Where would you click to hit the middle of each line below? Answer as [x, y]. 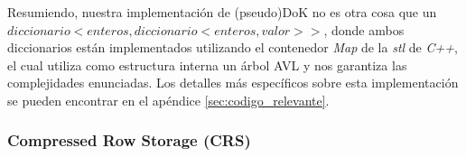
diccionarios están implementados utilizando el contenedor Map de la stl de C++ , [233, 47]
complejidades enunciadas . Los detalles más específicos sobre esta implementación [233, 83]
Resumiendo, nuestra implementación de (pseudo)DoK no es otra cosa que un [222, 12]
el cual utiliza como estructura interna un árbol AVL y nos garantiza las [207, 65]
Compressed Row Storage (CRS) [129, 140]
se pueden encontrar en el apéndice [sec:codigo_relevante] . [168, 100]
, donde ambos [364, 29]
